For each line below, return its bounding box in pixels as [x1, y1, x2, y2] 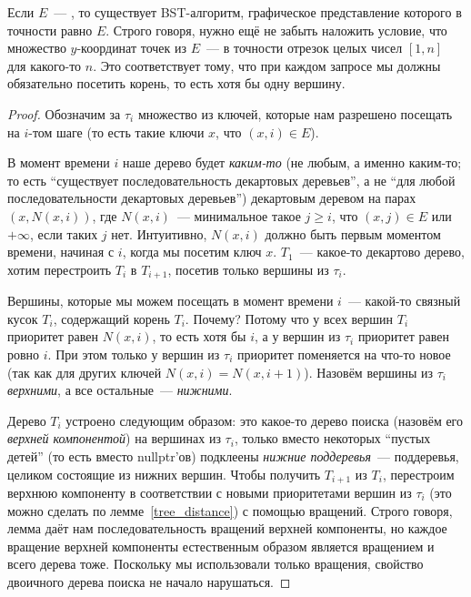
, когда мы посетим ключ [122, 242, 262, 261]
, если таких [29, 224, 98, 243]
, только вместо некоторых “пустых [234, 429, 431, 448]
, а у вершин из [254, 327, 341, 346]
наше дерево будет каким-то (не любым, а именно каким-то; [122, 153, 462, 172]
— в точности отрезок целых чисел [206, 38, 403, 57]
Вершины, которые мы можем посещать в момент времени [7, 291, 334, 310]
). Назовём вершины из [304, 362, 433, 381]
